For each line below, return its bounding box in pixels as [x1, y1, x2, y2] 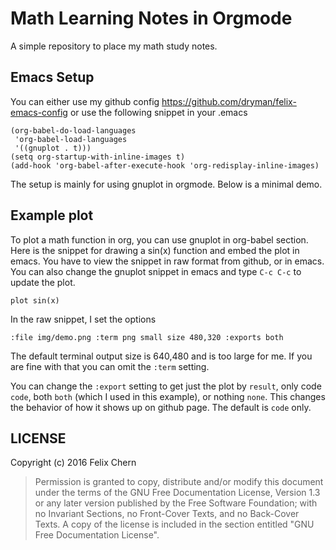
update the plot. [10, 276, 76, 288]
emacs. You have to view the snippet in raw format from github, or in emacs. [10, 255, 325, 267]
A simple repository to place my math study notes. [10, 40, 218, 52]
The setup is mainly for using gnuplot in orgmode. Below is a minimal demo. [10, 178, 323, 190]
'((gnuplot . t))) [14, 143, 92, 153]
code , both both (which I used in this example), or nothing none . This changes [10, 390, 326, 402]
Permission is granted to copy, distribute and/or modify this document [34, 476, 324, 488]
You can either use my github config [10, 95, 160, 107]
